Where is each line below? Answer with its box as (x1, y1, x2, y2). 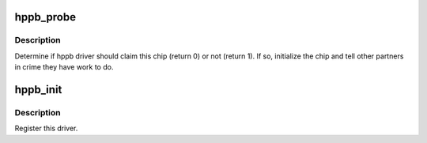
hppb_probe (14, 10, 77, 24)
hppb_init (14, 83, 62, 96)
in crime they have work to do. (14, 62, 114, 72)
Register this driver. (14, 123, 78, 134)
